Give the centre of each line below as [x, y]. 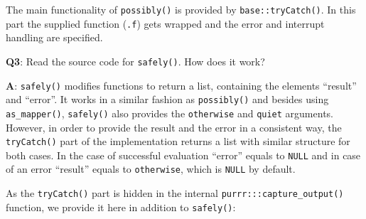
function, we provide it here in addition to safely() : [121, 207]
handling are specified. [54, 37]
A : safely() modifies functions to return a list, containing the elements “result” [181, 85]
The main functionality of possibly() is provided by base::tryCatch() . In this [181, 9]
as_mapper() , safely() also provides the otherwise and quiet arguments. [169, 113]
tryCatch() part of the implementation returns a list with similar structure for [178, 141]
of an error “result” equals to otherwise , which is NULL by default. [151, 169]
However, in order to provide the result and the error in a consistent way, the [174, 127]
